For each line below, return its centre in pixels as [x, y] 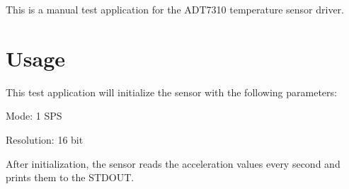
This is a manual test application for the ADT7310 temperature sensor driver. [175, 9]
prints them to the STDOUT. [70, 177]
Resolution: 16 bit [45, 139]
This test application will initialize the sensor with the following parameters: [171, 92]
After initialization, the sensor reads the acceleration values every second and [173, 163]
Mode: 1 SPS [34, 116]
